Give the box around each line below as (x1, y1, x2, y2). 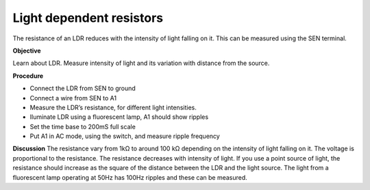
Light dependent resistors (12, 10, 164, 25)
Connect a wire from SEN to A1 (29, 94, 116, 102)
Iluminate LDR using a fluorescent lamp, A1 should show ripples (29, 113, 209, 121)
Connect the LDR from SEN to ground (29, 84, 136, 92)
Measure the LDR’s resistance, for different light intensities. (29, 103, 197, 111)
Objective (12, 46, 41, 55)
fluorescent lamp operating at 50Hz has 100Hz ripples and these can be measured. (12, 173, 248, 181)
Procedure (12, 72, 44, 80)
